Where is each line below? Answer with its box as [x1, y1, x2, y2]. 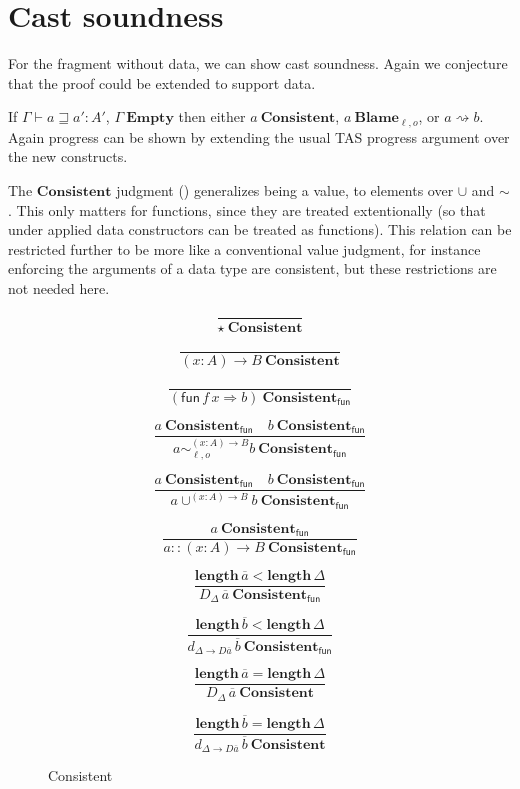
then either [178, 106, 246, 127]
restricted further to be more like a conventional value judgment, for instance [8, 238, 481, 259]
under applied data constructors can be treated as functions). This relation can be [8, 219, 512, 240]
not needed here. [8, 277, 110, 298]
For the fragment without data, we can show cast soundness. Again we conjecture [8, 53, 508, 74]
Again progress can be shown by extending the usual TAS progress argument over [8, 126, 510, 147]
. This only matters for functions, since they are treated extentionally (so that [8, 199, 486, 220]
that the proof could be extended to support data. [8, 72, 316, 93]
